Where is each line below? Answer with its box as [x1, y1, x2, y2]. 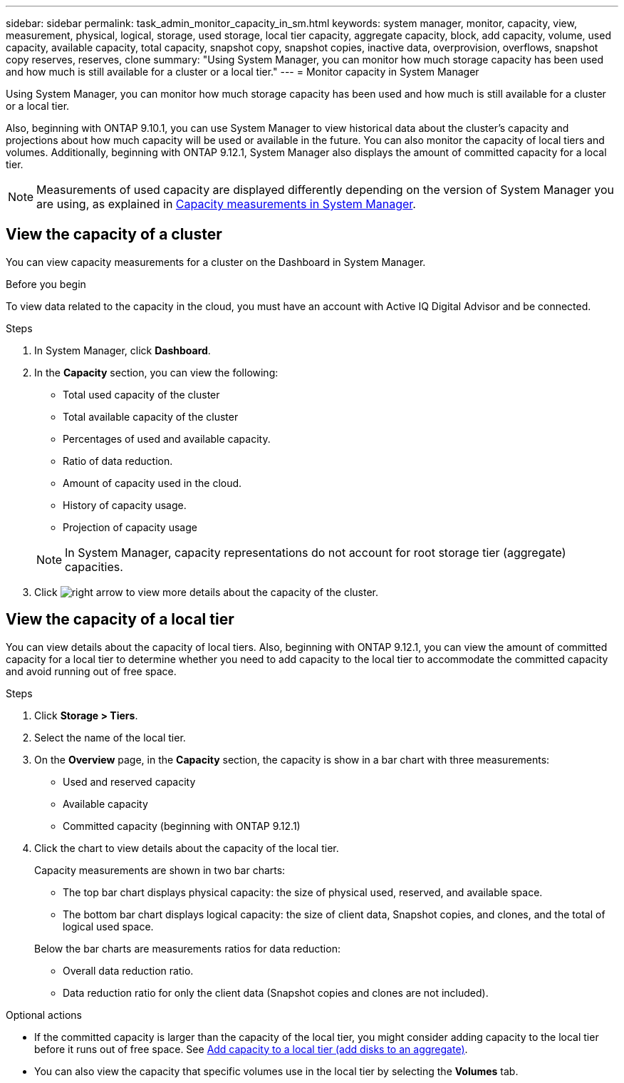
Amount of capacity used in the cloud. [63, 476, 242, 489]
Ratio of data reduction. [63, 454, 173, 467]
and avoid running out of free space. [6, 664, 177, 677]
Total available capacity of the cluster [63, 410, 239, 423]
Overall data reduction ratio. [63, 964, 194, 977]
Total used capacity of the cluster [63, 388, 220, 401]
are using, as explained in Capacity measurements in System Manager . [36, 197, 416, 211]
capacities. [65, 559, 123, 574]
